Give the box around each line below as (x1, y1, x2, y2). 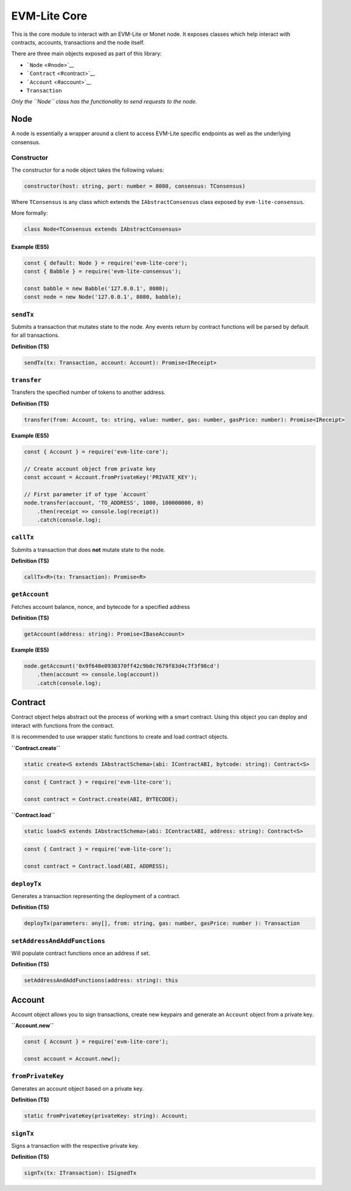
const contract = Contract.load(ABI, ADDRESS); (24, 863, 169, 870)
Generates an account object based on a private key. (11, 1084, 144, 1092)
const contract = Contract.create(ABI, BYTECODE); (24, 795, 179, 803)
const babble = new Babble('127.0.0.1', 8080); (24, 285, 169, 292)
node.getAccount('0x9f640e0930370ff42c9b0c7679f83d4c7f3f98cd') (24, 662, 220, 670)
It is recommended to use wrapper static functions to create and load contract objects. (11, 733, 229, 740)
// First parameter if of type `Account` (24, 491, 150, 497)
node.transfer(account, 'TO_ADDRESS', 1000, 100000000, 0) (24, 499, 204, 507)
